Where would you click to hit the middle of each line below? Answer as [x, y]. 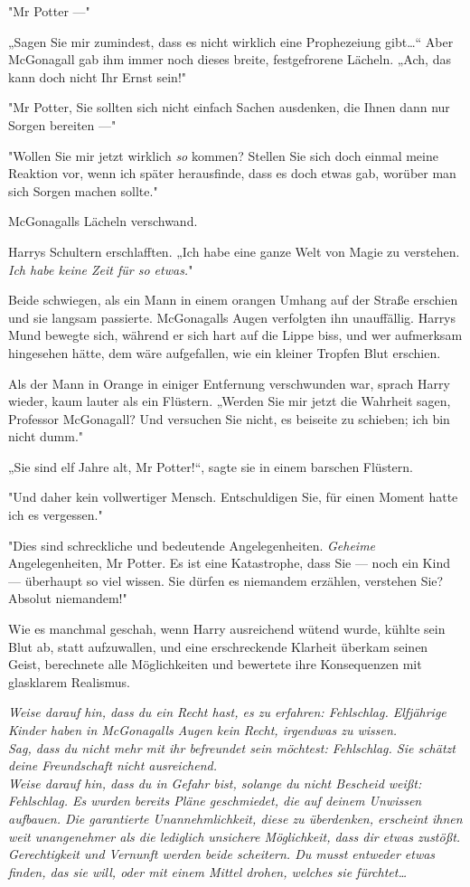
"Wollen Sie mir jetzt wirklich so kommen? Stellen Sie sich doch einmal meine [223, 155]
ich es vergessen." [56, 515]
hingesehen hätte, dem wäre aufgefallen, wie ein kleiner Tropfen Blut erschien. [225, 352]
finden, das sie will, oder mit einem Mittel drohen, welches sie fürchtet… [207, 871]
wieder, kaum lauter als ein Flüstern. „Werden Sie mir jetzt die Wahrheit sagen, [230, 401]
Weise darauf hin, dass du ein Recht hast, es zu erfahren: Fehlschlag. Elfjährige [227, 712]
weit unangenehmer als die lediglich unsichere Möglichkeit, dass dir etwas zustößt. [235, 836]
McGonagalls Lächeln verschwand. [103, 221]
